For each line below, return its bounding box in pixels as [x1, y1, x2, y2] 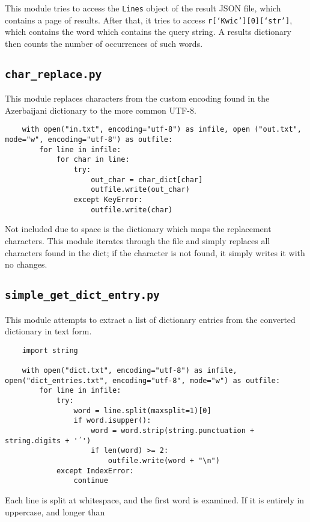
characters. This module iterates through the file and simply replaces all [5, 234, 270, 247]
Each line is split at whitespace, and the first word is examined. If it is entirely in [5, 493, 305, 506]
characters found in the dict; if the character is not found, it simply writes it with [5, 246, 305, 259]
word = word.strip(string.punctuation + [91, 426, 255, 435]
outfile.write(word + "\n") [108, 456, 220, 465]
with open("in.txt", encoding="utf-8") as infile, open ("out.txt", [22, 125, 302, 134]
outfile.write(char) [91, 205, 173, 214]
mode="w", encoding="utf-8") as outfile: [5, 135, 173, 144]
